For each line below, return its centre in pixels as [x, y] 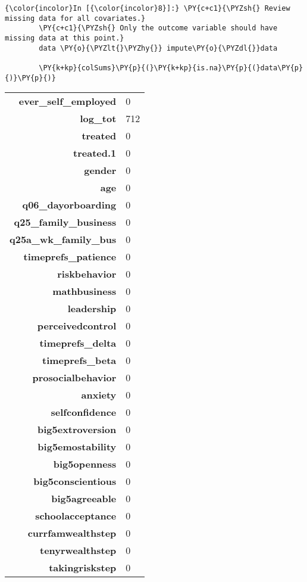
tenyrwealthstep [78, 550]
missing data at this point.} [65, 38]
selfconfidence [84, 412]
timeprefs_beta [79, 360]
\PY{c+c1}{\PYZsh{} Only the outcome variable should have [158, 28]
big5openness [85, 464]
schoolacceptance [76, 516]
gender [100, 170]
